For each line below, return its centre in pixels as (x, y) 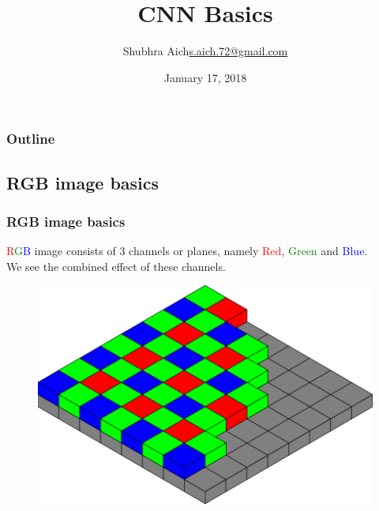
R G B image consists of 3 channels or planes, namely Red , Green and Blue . (187, 251)
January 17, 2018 (205, 77)
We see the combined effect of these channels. (116, 266)
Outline (31, 139)
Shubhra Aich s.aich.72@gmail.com (205, 51)
